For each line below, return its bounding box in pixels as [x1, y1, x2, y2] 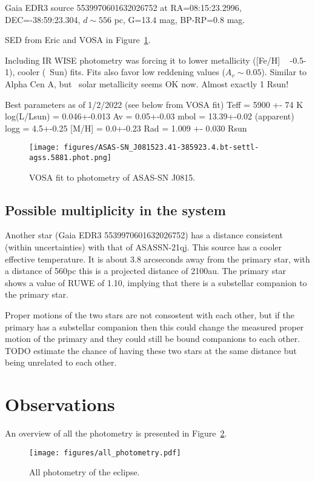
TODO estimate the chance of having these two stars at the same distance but [5, 344, 297, 356]
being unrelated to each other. [5, 356, 117, 369]
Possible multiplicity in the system [5, 200, 226, 219]
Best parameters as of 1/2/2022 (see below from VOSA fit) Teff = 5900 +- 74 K [5, 98, 303, 110]
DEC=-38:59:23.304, [5, 13, 81, 25]
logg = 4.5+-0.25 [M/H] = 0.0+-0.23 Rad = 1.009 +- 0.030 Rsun [5, 121, 247, 134]
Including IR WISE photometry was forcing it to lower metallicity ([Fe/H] [5, 53, 280, 66]
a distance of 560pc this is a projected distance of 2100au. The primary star [5, 264, 287, 277]
